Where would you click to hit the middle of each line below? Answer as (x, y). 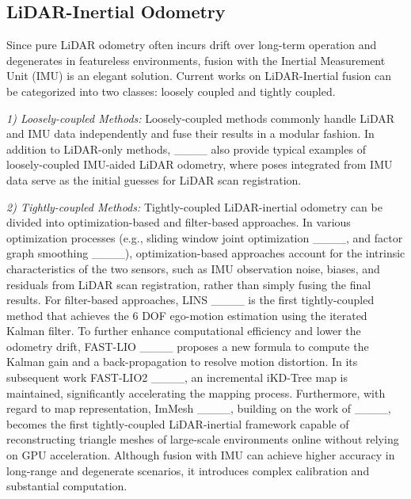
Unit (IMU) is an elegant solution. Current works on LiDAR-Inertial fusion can (199, 76)
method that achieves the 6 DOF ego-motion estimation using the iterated (187, 315)
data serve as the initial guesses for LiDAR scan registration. (154, 179)
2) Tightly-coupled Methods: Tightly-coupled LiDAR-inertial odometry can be (194, 206)
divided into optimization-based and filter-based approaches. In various (179, 222)
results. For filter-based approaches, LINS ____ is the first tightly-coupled (190, 300)
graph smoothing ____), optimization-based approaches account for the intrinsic (206, 253)
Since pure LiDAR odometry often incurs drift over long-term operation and (192, 45)
